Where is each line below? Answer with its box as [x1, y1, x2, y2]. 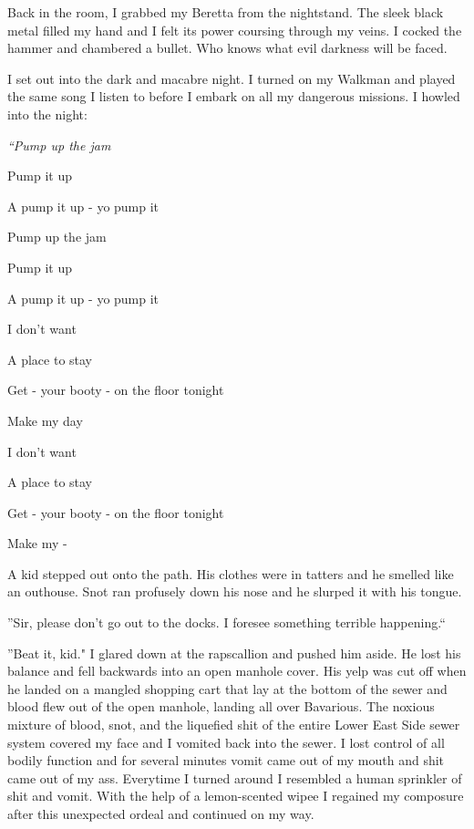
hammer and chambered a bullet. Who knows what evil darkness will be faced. [7, 38, 448, 57]
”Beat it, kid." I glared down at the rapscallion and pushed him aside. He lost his [7, 643, 461, 662]
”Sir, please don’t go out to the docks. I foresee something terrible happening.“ [7, 613, 446, 632]
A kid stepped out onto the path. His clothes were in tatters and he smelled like [7, 564, 454, 583]
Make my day [7, 410, 83, 430]
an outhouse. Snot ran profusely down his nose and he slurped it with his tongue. [7, 582, 462, 601]
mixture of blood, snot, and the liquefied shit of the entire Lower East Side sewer [7, 715, 460, 734]
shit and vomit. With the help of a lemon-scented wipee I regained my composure [7, 786, 464, 805]
